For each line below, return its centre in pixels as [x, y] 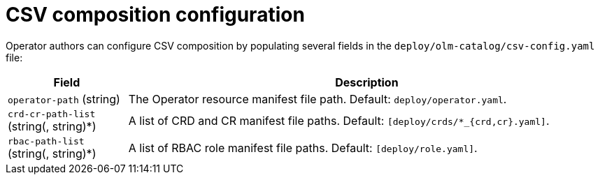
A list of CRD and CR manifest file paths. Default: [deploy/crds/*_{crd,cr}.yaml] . [339, 121]
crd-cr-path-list [52, 114]
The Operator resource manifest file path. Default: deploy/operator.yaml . [317, 99]
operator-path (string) [64, 99]
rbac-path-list [46, 141]
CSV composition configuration [155, 15]
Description [367, 82]
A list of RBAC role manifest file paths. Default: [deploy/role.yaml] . [303, 148]
